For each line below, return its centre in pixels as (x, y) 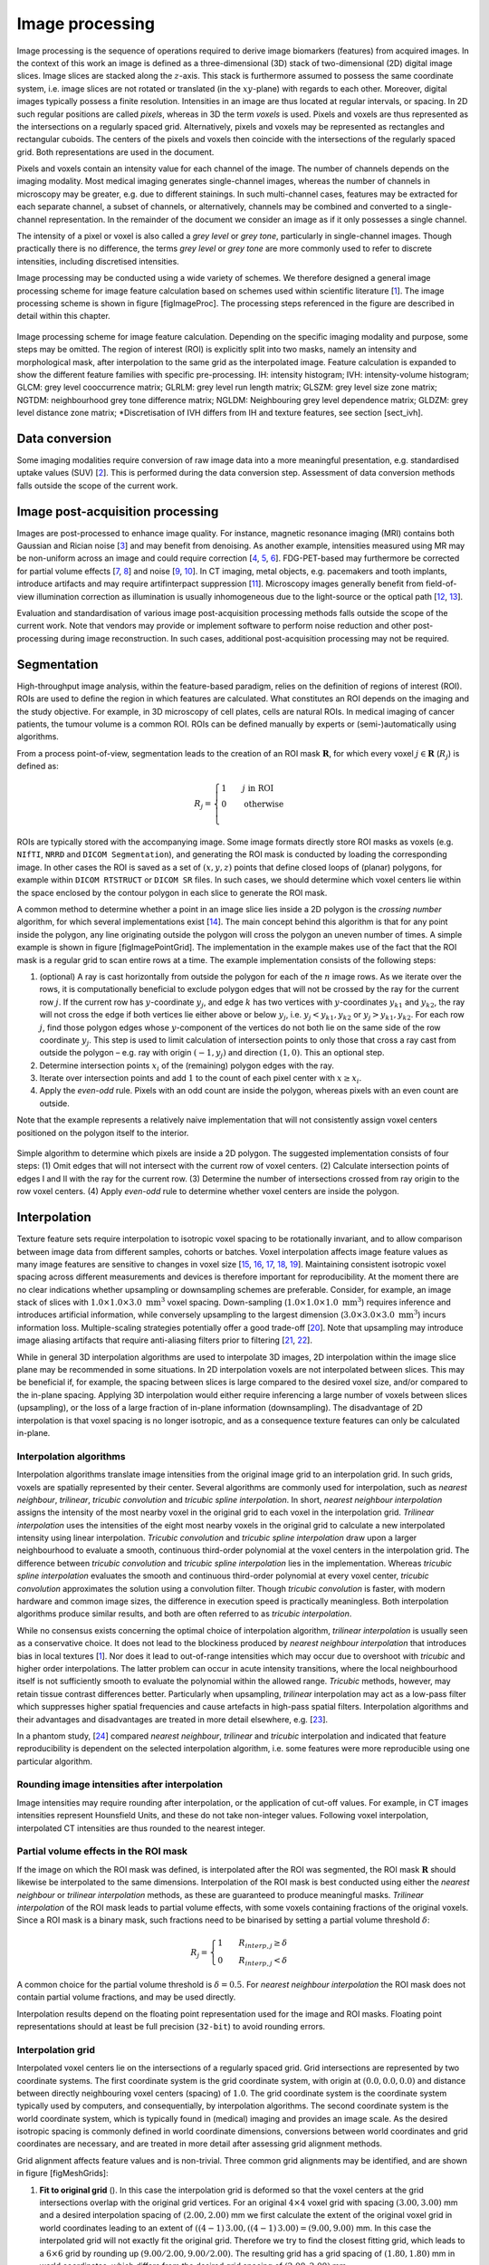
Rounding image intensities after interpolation (120, 1785)
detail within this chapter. (63, 316)
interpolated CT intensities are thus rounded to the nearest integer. (141, 1828)
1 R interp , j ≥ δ (253, 1943)
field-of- (441, 583)
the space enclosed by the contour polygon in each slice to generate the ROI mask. (172, 892)
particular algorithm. (54, 1761)
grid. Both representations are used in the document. (115, 152)
